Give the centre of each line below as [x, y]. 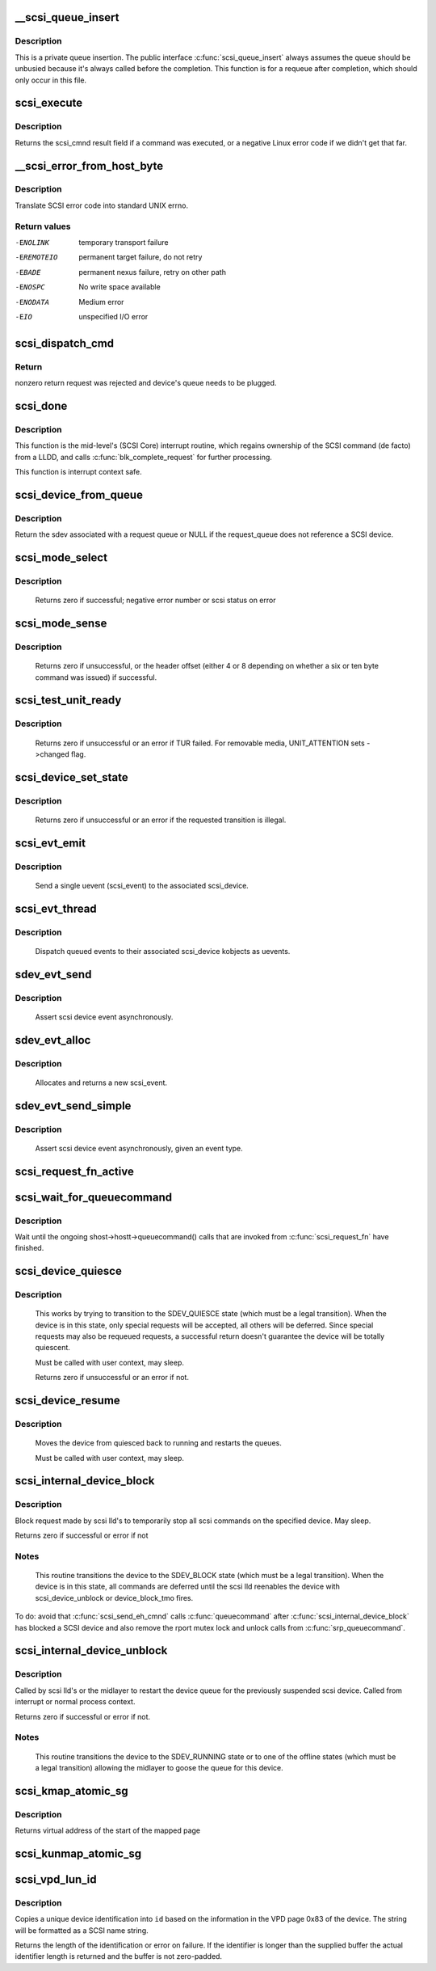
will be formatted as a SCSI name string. [82, 1930]
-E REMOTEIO [36, 257]
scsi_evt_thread [56, 908]
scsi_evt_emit [50, 843]
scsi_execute [49, 103]
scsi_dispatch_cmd [65, 343]
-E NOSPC [30, 287]
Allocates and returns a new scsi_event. [101, 1083]
